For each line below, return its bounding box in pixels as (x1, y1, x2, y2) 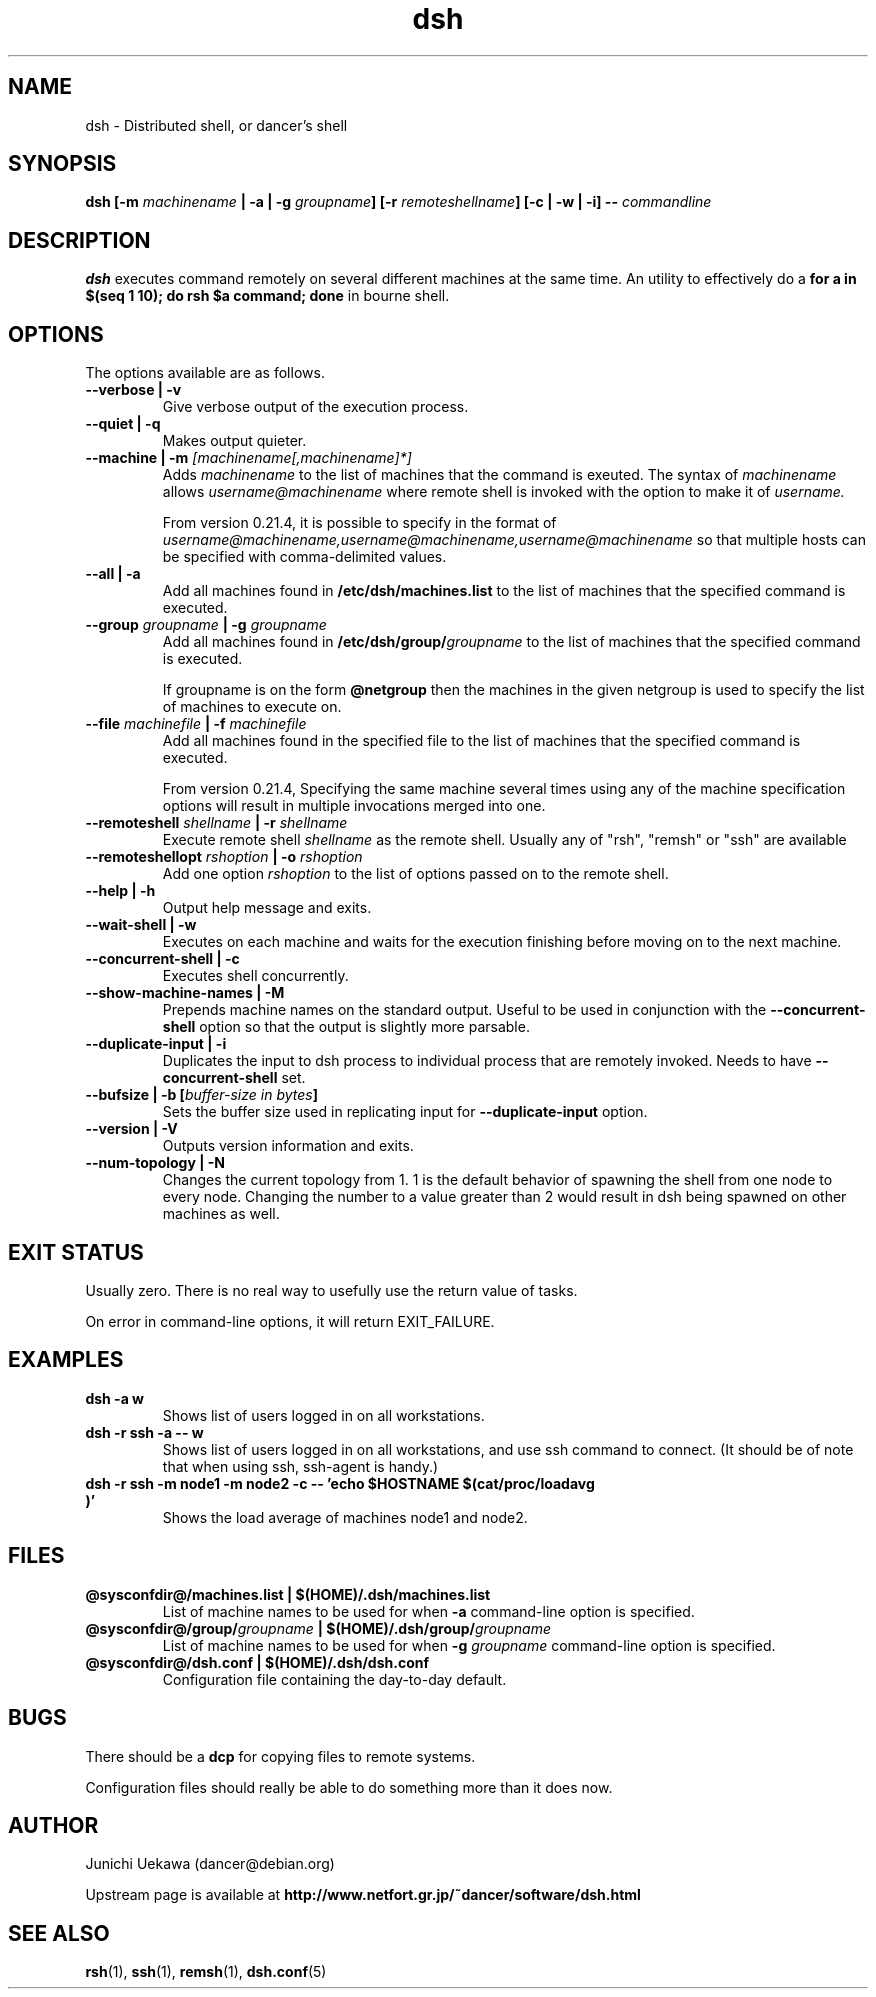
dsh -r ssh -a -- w (85, 1423, 204, 1441)
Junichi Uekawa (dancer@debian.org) (85, 1855, 335, 1873)
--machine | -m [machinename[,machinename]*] (85, 449, 412, 467)
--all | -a (85, 565, 141, 583)
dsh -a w (85, 1389, 144, 1407)
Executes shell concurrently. (162, 967, 349, 985)
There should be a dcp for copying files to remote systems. (85, 1747, 476, 1765)
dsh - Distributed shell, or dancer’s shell (85, 116, 348, 134)
